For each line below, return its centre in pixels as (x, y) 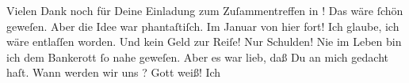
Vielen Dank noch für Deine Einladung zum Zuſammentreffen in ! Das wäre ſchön (205, 10)
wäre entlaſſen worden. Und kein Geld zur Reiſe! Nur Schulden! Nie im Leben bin (204, 41)
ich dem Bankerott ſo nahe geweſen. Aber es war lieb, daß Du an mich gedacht (197, 57)
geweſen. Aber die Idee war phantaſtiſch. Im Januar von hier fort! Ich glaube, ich (203, 26)
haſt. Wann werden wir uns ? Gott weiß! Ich (114, 72)
